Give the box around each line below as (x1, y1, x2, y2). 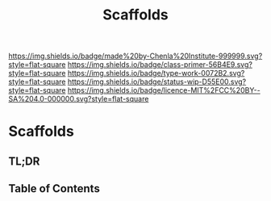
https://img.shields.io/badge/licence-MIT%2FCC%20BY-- (67, 86, 261, 95)
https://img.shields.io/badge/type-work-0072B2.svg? (67, 69, 245, 78)
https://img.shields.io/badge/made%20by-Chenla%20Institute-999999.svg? (8, 51, 263, 61)
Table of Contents (8, 182, 101, 195)
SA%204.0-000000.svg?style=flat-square (8, 94, 149, 104)
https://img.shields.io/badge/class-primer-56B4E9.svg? (67, 60, 252, 69)
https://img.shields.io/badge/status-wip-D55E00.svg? (67, 77, 247, 86)
